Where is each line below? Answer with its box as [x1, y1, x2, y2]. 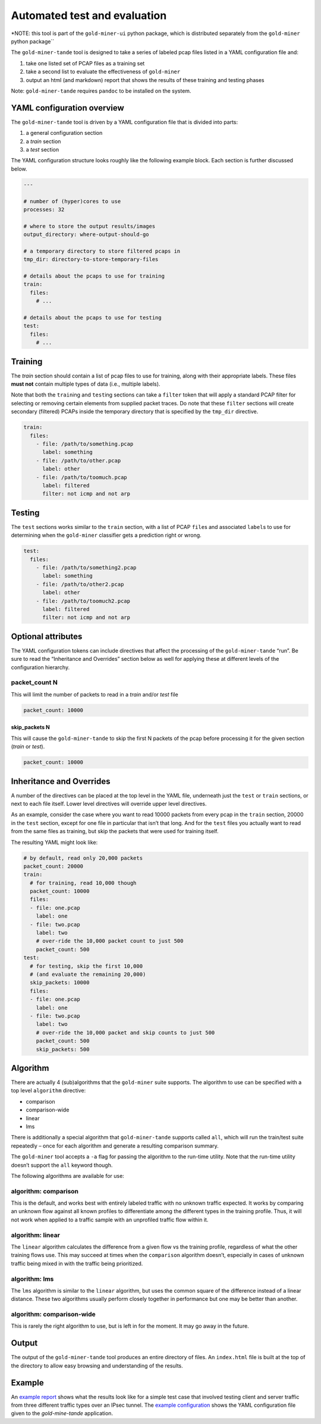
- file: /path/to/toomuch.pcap [36, 474, 127, 481]
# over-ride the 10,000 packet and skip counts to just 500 [36, 1029, 215, 1036]
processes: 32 [23, 206, 65, 213]
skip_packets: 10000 [30, 979, 90, 986]
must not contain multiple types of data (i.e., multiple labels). [11, 380, 160, 387]
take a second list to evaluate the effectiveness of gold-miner [26, 68, 181, 75]
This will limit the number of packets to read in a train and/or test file [11, 691, 178, 698]
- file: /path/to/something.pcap [36, 440, 134, 447]
